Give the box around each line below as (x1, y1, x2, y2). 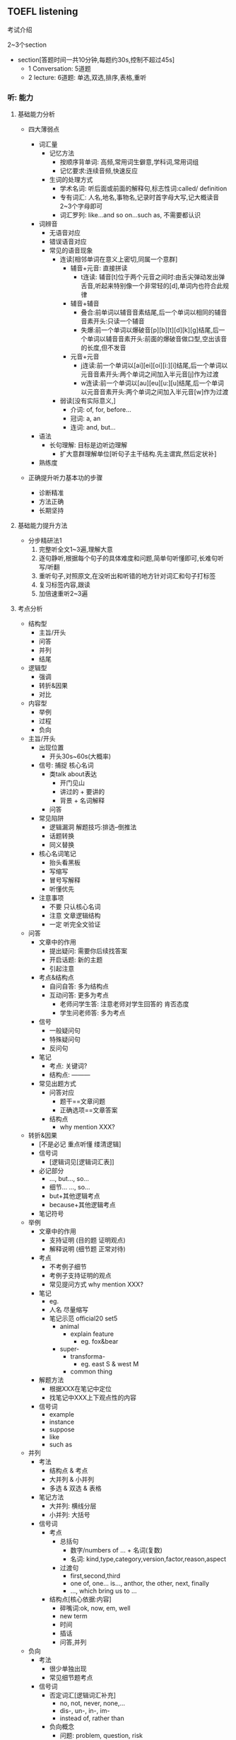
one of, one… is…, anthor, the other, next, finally (70, 1579, 210, 1588)
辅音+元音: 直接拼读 (70, 264, 129, 272)
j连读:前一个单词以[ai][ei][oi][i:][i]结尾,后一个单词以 (81, 361, 228, 370)
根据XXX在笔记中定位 (49, 1385, 112, 1393)
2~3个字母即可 (59, 202, 103, 211)
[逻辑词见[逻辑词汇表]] (49, 1158, 114, 1166)
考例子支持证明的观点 (49, 1272, 112, 1280)
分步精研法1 (28, 536, 62, 545)
